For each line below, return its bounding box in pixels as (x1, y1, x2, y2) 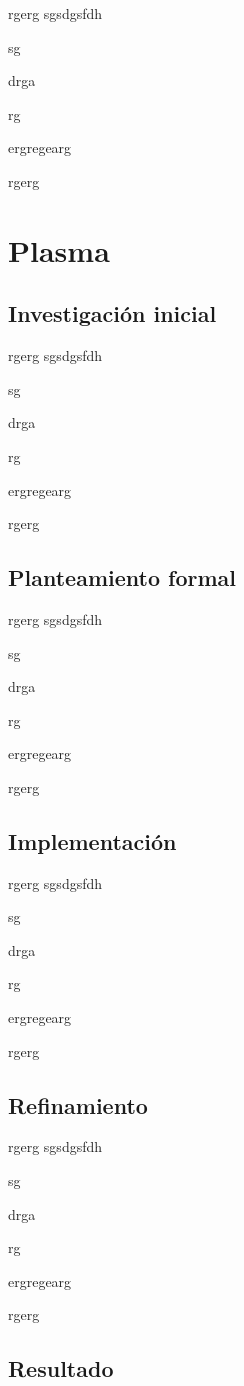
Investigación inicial (8, 298, 217, 329)
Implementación (8, 825, 177, 856)
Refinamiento (8, 1089, 148, 1120)
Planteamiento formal (8, 562, 236, 593)
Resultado (8, 1353, 114, 1384)
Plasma (8, 229, 110, 270)
